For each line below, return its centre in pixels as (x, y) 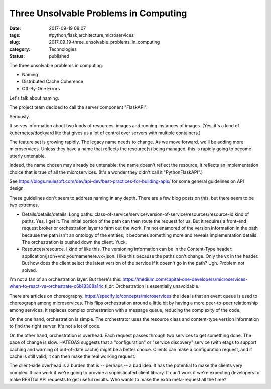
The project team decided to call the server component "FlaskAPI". (78, 107)
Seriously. (20, 116)
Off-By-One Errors (41, 88)
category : (20, 49)
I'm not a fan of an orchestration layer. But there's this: (65, 279)
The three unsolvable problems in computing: (56, 65)
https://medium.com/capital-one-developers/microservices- (185, 279)
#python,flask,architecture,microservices (91, 35)
